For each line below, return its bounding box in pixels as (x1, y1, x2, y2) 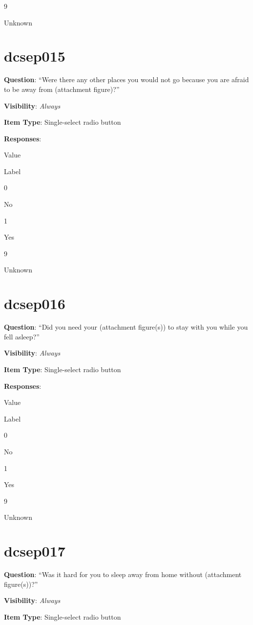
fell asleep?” (4, 331, 40, 341)
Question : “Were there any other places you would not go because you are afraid (4, 74, 249, 85)
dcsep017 (4, 541, 65, 561)
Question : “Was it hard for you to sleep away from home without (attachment (4, 569, 242, 579)
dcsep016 (4, 293, 65, 313)
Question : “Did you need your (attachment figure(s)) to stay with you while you (4, 322, 248, 332)
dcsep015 (4, 46, 65, 66)
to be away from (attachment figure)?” (4, 84, 120, 94)
